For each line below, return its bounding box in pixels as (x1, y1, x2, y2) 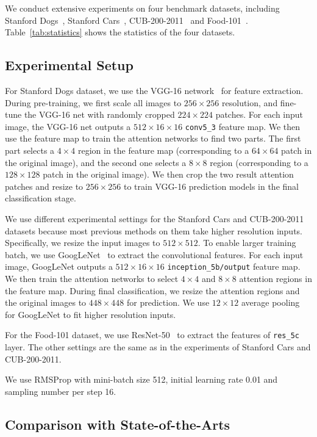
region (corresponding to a (210, 156, 308, 168)
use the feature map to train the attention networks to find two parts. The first (5, 132, 301, 145)
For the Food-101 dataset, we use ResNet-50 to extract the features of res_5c (5, 328, 299, 341)
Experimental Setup (5, 56, 134, 74)
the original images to (5, 296, 87, 309)
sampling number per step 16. (5, 385, 116, 397)
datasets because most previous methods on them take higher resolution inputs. (5, 224, 302, 237)
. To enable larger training (198, 236, 296, 249)
